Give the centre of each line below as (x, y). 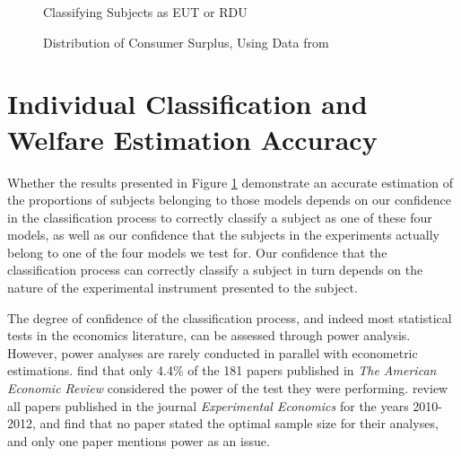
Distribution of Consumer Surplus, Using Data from (186, 42)
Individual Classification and (187, 104)
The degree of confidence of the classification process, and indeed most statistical (230, 317)
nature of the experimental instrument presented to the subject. (183, 288)
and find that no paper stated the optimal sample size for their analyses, (239, 423)
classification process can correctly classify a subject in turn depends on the (215, 270)
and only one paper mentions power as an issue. (139, 440)
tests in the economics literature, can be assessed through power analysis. (209, 335)
